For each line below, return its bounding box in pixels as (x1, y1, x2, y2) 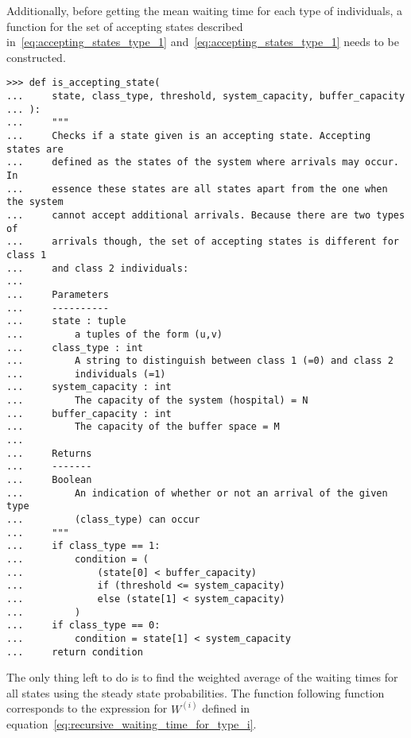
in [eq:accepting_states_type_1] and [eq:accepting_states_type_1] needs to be (6, 33, 399, 50)
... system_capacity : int (6, 381, 172, 393)
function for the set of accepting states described (6, 17, 243, 34)
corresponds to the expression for (6, 700, 168, 717)
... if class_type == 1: (6, 540, 161, 552)
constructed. (6, 48, 66, 65)
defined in (202, 700, 250, 717)
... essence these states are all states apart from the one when (6, 183, 388, 195)
